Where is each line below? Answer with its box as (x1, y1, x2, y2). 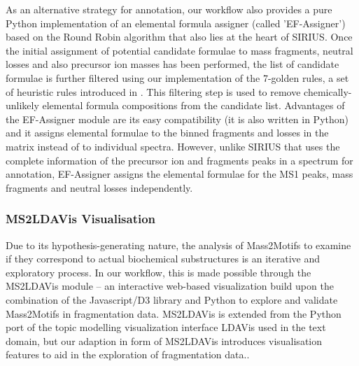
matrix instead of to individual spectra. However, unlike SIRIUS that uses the (6, 139, 340, 153)
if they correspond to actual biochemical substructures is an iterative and (6, 251, 320, 266)
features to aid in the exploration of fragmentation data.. (6, 347, 250, 362)
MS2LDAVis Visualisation (6, 210, 156, 227)
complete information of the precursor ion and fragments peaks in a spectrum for (6, 153, 353, 167)
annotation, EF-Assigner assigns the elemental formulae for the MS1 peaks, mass (6, 167, 353, 181)
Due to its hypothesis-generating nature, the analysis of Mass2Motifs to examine (6, 237, 351, 252)
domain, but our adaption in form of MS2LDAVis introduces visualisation (6, 333, 323, 348)
